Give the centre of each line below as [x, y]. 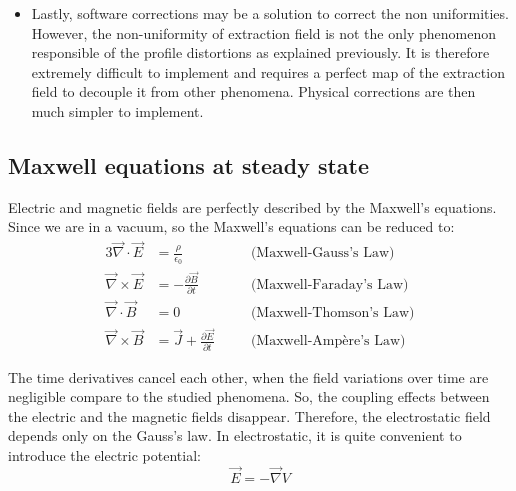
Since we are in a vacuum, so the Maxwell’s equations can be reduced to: [231, 226]
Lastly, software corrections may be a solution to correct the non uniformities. [270, 13]
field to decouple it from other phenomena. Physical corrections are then [253, 91]
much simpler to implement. [117, 110]
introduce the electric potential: [104, 454]
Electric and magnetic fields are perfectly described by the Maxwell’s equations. [252, 206]
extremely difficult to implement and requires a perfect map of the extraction [268, 71]
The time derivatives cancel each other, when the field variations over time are [248, 376]
